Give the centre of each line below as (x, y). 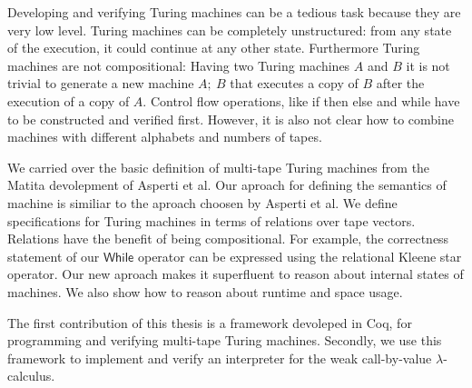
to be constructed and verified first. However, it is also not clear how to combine (231, 119)
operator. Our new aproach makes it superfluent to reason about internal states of (236, 274)
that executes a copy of (294, 83)
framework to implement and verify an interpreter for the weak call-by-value (220, 358)
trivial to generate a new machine (101, 83)
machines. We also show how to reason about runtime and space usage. (205, 291)
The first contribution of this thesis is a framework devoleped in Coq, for (210, 322)
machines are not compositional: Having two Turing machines (179, 65)
